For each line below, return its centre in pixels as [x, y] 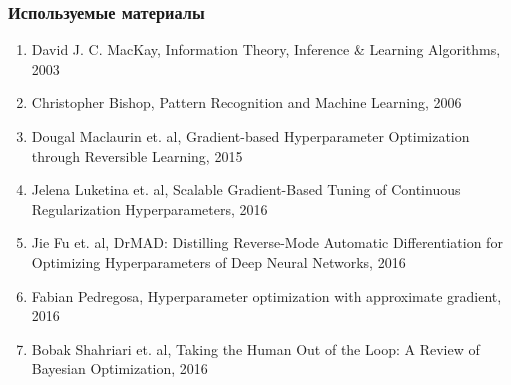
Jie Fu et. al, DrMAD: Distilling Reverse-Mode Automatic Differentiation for [267, 242]
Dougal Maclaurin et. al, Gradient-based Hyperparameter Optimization [250, 136]
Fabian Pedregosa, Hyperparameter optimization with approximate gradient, [266, 295]
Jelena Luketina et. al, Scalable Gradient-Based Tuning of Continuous [246, 189]
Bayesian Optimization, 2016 [119, 368]
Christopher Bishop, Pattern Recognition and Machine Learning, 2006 [246, 102]
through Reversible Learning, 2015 [137, 155]
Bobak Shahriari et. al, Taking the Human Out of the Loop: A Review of [255, 348]
